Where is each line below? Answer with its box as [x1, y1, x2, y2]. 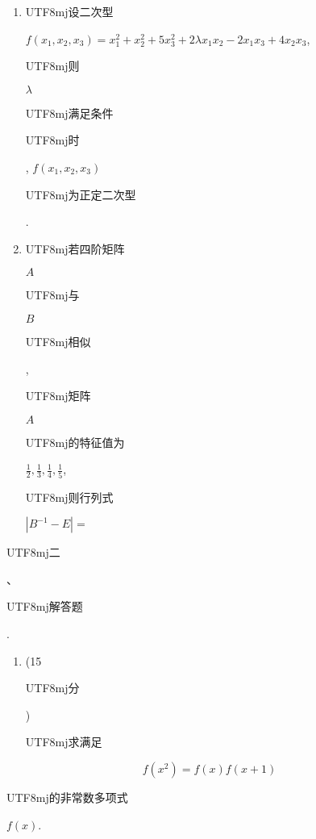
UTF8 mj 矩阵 [25, 387, 91, 404]
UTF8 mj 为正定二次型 [25, 186, 136, 202]
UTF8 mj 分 [25, 679, 80, 696]
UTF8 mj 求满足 [25, 733, 102, 750]
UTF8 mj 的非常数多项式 [6, 788, 128, 805]
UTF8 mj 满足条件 [25, 104, 114, 121]
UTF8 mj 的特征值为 [25, 433, 125, 450]
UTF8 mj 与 [25, 286, 80, 303]
